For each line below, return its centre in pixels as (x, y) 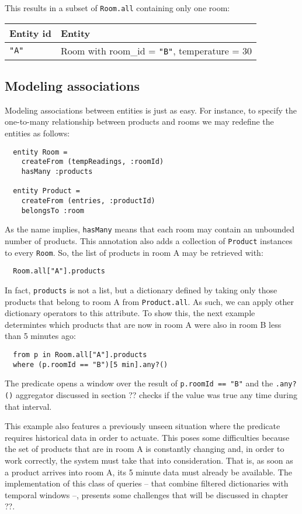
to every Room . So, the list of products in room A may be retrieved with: (134, 252)
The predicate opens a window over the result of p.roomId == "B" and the (139, 383)
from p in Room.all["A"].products (80, 354)
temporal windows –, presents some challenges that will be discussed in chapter (147, 494)
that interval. (28, 406)
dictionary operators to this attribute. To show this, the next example (130, 313)
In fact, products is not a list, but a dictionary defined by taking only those (141, 289)
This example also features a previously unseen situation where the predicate (143, 426)
